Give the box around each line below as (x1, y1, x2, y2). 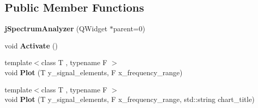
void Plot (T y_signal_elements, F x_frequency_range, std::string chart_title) (5, 94, 255, 104)
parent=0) (113, 23, 146, 34)
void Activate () (5, 40, 58, 50)
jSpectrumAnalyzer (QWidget (5, 23, 107, 34)
